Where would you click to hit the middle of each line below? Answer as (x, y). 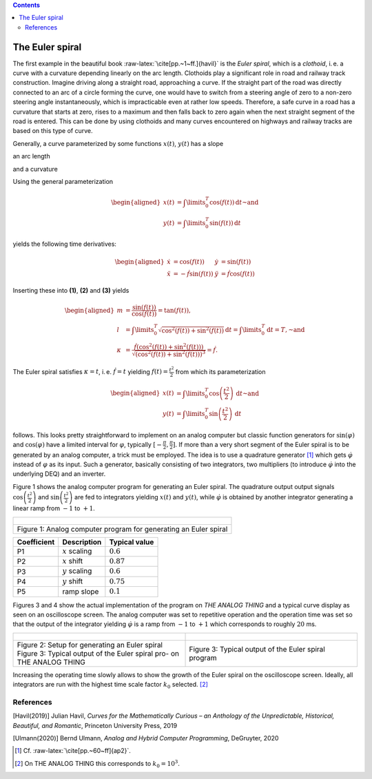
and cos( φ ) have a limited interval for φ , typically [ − (87, 444)
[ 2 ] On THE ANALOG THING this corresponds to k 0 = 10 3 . (97, 764)
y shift (72, 581)
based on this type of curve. (53, 131)
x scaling (77, 551)
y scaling (77, 571)
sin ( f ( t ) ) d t (225, 223)
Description (82, 542)
